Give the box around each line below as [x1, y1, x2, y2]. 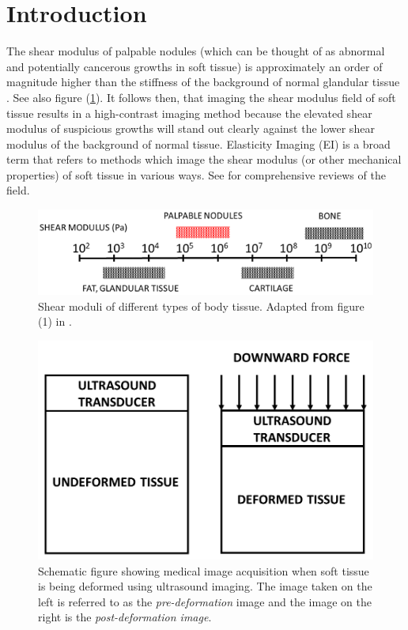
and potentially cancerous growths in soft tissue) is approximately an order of [6, 58, 383, 74]
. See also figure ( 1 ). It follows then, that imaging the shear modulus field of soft [6, 89, 396, 105]
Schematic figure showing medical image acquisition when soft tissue [38, 562, 369, 579]
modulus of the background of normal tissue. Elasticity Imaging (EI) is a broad [6, 135, 391, 152]
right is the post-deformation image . [38, 609, 212, 625]
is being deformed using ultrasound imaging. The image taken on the [38, 578, 372, 594]
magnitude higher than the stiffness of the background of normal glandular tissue [6, 74, 400, 90]
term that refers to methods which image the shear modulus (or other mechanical [6, 151, 402, 168]
